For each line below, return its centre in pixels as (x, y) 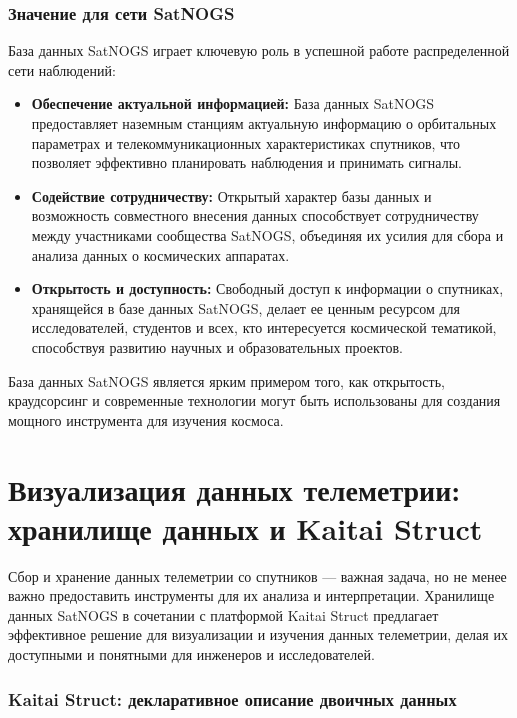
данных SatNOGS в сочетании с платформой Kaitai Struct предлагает (223, 614)
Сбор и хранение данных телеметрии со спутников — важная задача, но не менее (257, 575)
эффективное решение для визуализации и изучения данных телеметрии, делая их (258, 634)
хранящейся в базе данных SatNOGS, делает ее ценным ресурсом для (245, 307)
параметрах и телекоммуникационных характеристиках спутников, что (246, 142)
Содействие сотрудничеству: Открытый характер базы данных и (231, 195)
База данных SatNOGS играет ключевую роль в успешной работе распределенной (259, 50)
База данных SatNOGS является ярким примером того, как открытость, (226, 380)
